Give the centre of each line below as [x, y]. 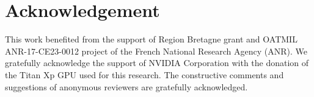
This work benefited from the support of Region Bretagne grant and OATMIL [151, 39]
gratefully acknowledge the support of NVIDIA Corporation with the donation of [157, 63]
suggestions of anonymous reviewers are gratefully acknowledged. [126, 86]
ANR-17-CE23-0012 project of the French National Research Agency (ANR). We [156, 51]
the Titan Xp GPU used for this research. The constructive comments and [144, 74]
